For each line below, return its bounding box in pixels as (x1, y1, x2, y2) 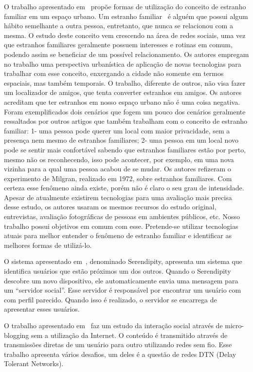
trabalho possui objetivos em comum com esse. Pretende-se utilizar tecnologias (4, 221, 238, 231)
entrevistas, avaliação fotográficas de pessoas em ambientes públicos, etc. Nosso (4, 211, 240, 222)
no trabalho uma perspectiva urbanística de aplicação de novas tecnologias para (4, 58, 241, 69)
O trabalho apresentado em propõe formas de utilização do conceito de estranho (4, 1, 246, 11)
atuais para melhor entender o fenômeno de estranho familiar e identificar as (4, 230, 232, 241)
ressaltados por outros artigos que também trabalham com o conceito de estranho (4, 116, 247, 126)
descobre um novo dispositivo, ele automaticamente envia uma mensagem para (4, 275, 238, 285)
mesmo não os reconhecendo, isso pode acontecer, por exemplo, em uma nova (4, 154, 234, 164)
